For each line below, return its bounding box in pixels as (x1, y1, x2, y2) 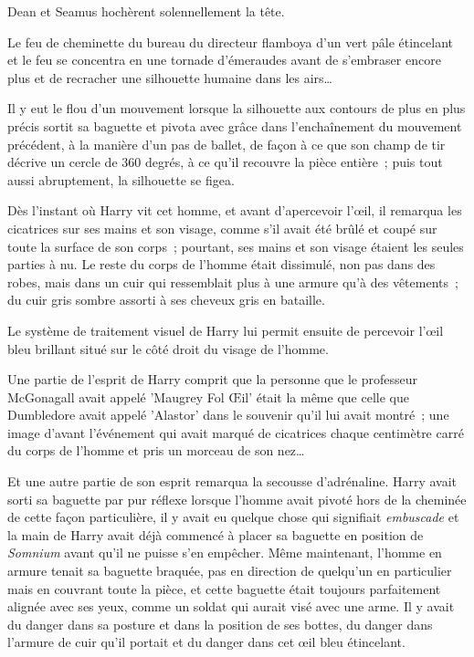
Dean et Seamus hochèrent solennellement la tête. (7, 2, 285, 20)
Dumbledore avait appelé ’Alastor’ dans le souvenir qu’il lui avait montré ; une (7, 405, 449, 424)
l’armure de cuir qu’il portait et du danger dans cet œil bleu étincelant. (7, 632, 406, 652)
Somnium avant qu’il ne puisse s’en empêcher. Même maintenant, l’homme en (7, 543, 442, 562)
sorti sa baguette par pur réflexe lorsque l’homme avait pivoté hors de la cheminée (7, 489, 467, 508)
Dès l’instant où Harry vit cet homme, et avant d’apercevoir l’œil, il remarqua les (7, 201, 462, 220)
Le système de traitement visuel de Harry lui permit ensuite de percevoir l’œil (7, 320, 444, 339)
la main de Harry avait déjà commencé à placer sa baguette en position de (7, 525, 424, 544)
